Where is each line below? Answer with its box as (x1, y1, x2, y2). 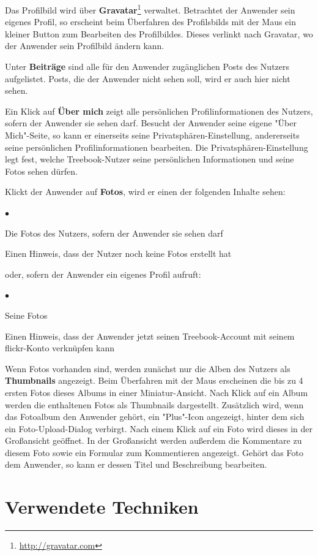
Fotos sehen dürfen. (5, 164, 78, 177)
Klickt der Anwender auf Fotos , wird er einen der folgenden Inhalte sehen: (5, 185, 286, 198)
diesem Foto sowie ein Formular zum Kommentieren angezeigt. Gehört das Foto (5, 446, 303, 459)
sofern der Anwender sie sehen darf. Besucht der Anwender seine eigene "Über (5, 116, 297, 129)
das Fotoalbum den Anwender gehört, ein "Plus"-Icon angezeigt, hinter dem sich (5, 410, 305, 423)
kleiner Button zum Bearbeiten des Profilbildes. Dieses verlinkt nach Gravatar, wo (5, 27, 313, 40)
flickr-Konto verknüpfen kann (5, 341, 115, 354)
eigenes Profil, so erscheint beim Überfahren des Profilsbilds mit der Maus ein (5, 15, 296, 28)
